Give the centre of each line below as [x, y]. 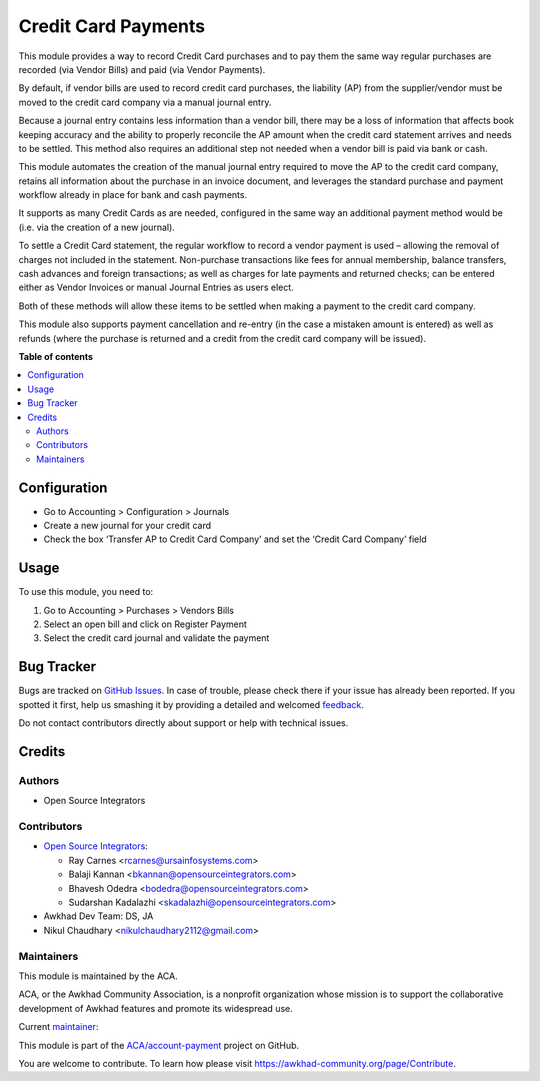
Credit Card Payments [112, 26]
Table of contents [56, 356]
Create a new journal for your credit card [127, 525]
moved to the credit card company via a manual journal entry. [145, 102]
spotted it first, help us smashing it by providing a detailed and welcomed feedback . [191, 704]
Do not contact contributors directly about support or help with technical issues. [183, 723]
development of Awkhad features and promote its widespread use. [156, 1008]
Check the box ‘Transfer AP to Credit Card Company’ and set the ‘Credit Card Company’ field [235, 539]
